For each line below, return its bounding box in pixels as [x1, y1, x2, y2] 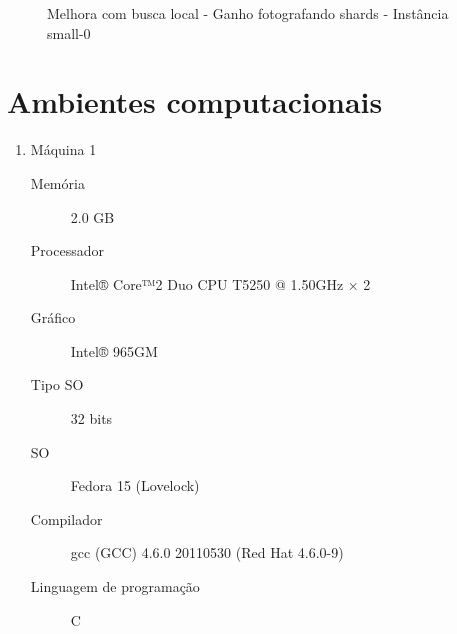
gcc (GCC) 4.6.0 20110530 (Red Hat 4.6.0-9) [70, 542, 344, 563]
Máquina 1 [30, 139, 97, 160]
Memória [30, 172, 85, 193]
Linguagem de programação [30, 576, 200, 597]
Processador [30, 240, 104, 261]
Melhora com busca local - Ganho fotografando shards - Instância [47, 3, 449, 23]
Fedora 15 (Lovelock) [70, 475, 200, 496]
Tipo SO [30, 374, 84, 395]
